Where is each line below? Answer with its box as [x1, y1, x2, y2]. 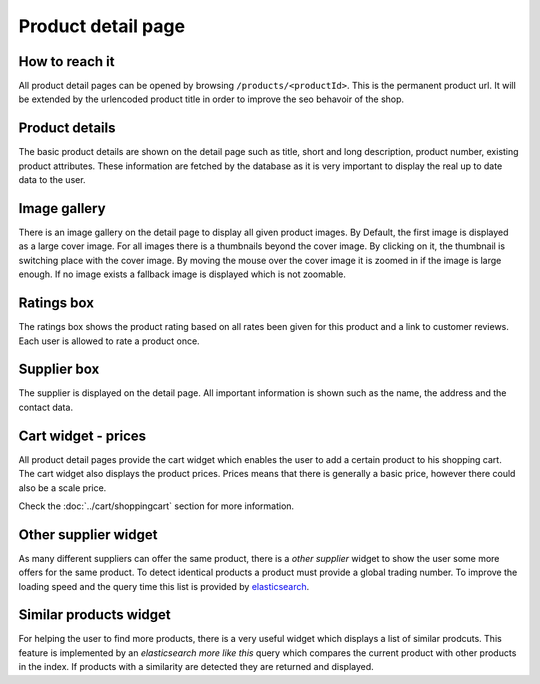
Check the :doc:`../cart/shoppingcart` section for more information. [18, 500, 295, 512]
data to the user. [18, 174, 86, 186]
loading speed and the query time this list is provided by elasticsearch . [18, 580, 310, 592]
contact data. [18, 401, 74, 413]
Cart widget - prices [18, 427, 147, 444]
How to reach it [18, 53, 115, 70]
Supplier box [18, 361, 100, 378]
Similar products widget [18, 606, 172, 624]
